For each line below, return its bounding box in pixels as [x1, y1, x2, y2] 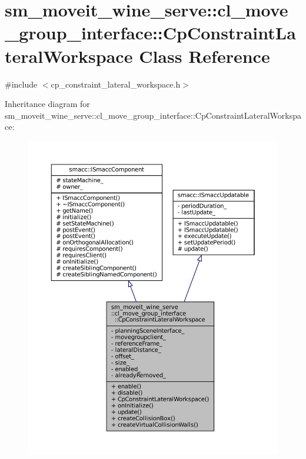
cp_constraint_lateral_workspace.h [51, 78, 181, 90]
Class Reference [139, 43, 270, 68]
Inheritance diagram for [5, 98, 90, 110]
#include [5, 78, 38, 90]
